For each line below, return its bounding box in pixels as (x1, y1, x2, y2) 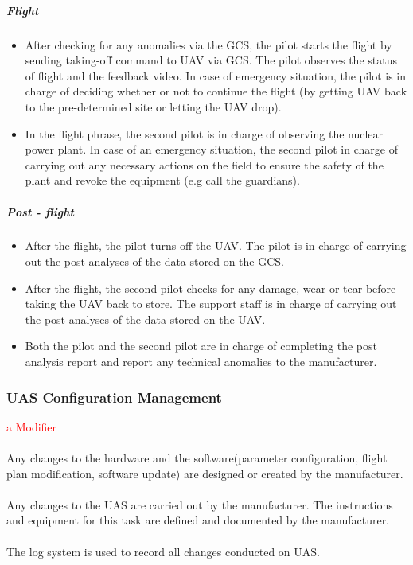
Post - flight (6, 203, 74, 220)
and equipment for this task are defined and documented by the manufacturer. (6, 512, 390, 528)
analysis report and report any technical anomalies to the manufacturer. (25, 353, 377, 370)
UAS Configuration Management (6, 387, 222, 407)
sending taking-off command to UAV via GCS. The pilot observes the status (25, 52, 397, 68)
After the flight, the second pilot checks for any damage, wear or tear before (25, 279, 396, 296)
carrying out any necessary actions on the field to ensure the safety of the (25, 156, 384, 173)
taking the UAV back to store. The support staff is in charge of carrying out (25, 295, 397, 312)
